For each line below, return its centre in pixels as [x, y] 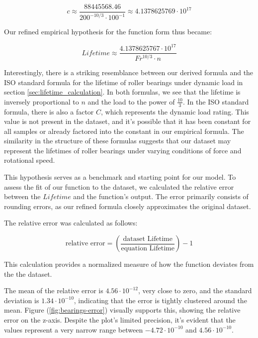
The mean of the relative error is [54, 290]
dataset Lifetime [148, 239]
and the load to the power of [131, 101]
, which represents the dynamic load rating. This [175, 111]
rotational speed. [30, 160]
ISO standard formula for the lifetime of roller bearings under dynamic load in [124, 82]
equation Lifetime [148, 248]
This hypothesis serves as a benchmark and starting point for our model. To [120, 177]
